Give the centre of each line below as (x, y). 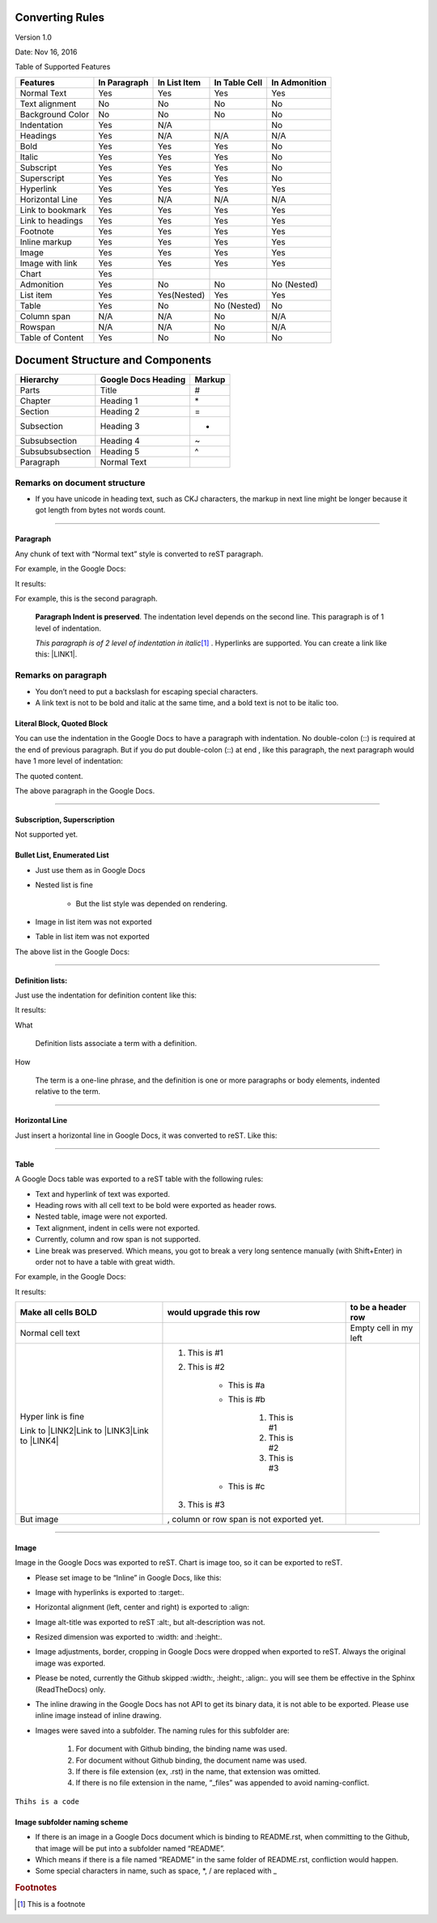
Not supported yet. (47, 835)
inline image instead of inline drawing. (98, 1716)
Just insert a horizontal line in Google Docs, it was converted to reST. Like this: (146, 1135)
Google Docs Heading (143, 380)
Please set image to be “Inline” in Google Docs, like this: (128, 1577)
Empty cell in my (382, 1328)
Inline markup (46, 241)
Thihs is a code (47, 1801)
